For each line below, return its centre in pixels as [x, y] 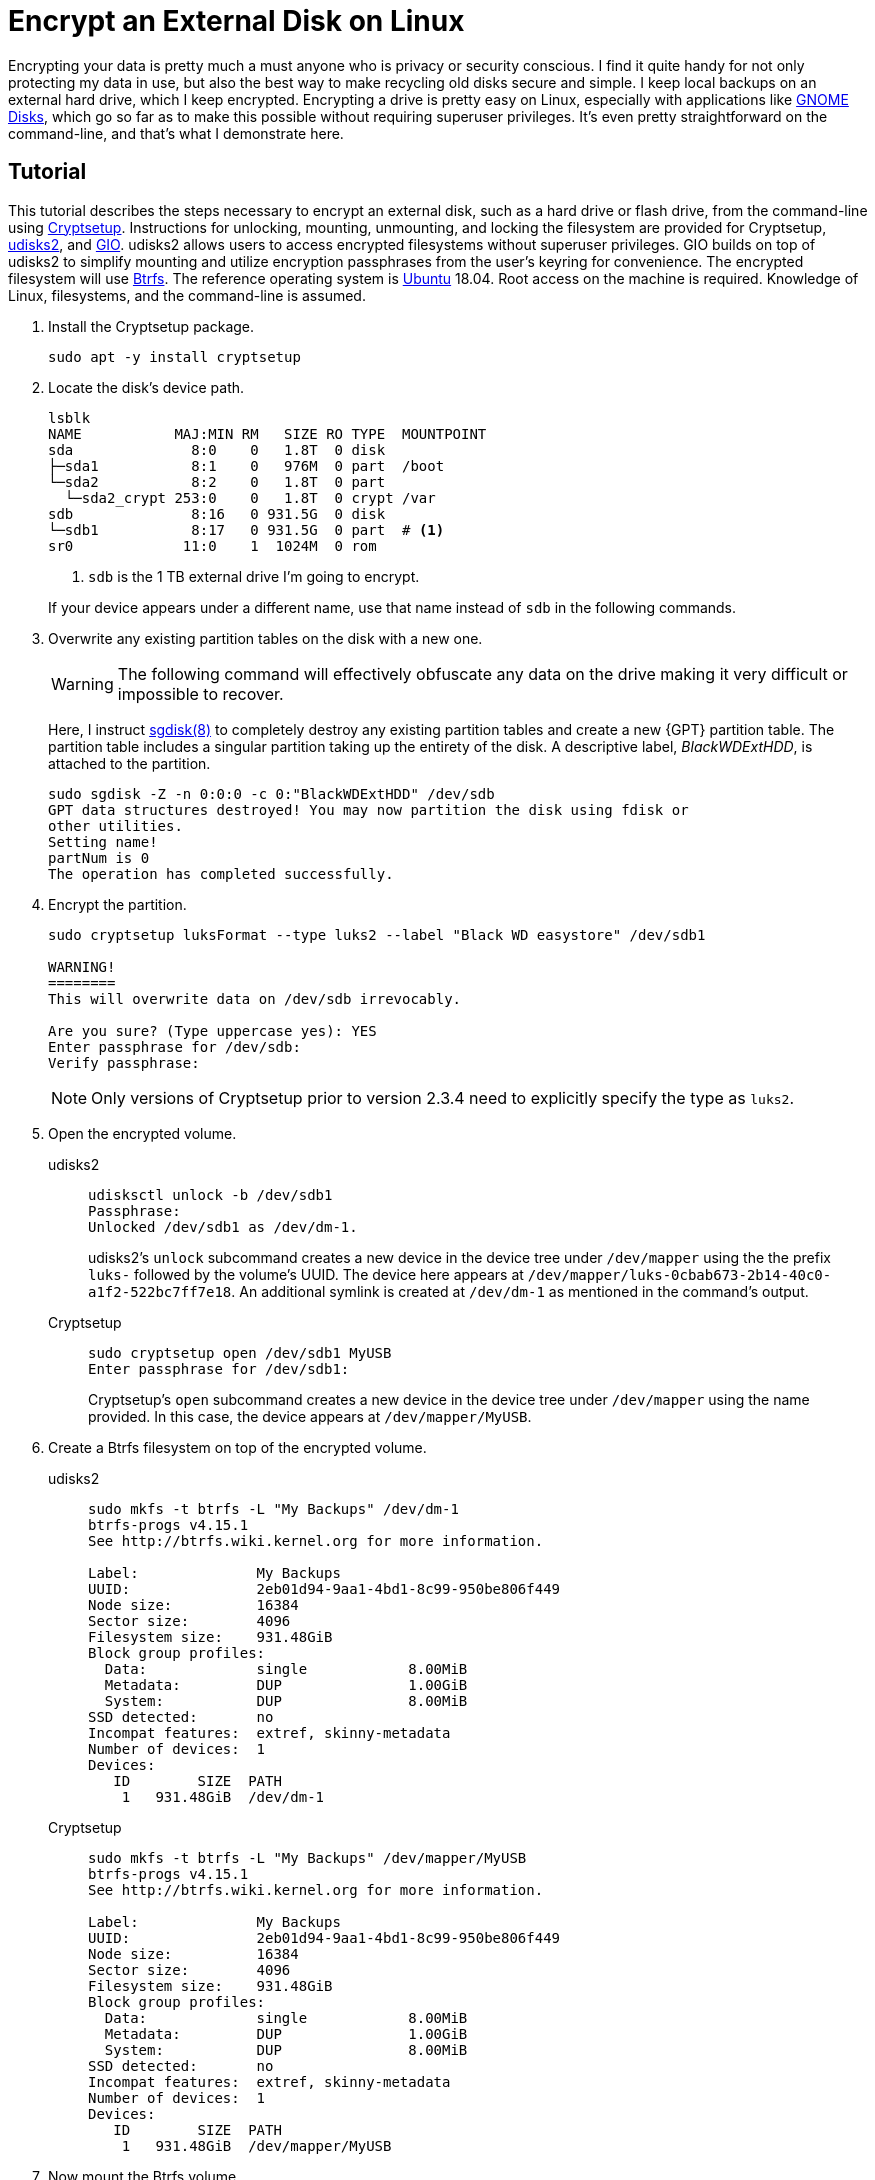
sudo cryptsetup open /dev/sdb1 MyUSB [240, 1352]
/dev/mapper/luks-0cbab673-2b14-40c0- [679, 1274]
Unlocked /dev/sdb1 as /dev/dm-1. [223, 1226]
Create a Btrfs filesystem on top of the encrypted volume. [237, 1447]
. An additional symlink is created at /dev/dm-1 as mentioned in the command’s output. [520, 1291]
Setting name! [103, 841]
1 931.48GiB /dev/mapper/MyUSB [256, 2145]
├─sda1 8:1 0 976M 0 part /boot [246, 465]
